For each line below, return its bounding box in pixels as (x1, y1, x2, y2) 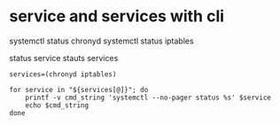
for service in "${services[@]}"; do (9, 85, 149, 94)
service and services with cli (9, 6, 224, 27)
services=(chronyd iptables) (9, 69, 117, 79)
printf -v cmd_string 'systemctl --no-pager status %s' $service (25, 93, 272, 102)
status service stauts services (9, 52, 119, 63)
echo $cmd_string (25, 100, 89, 110)
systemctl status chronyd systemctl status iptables (9, 35, 194, 46)
